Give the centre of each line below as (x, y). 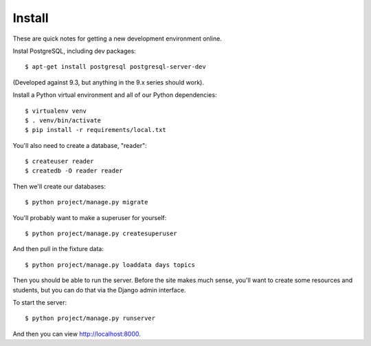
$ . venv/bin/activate (63, 120)
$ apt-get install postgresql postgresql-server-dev (115, 67)
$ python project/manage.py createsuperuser (101, 234)
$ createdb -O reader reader (74, 171)
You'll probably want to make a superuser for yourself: (90, 217)
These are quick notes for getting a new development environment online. (117, 39)
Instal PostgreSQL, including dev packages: (75, 51)
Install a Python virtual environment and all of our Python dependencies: (115, 95)
